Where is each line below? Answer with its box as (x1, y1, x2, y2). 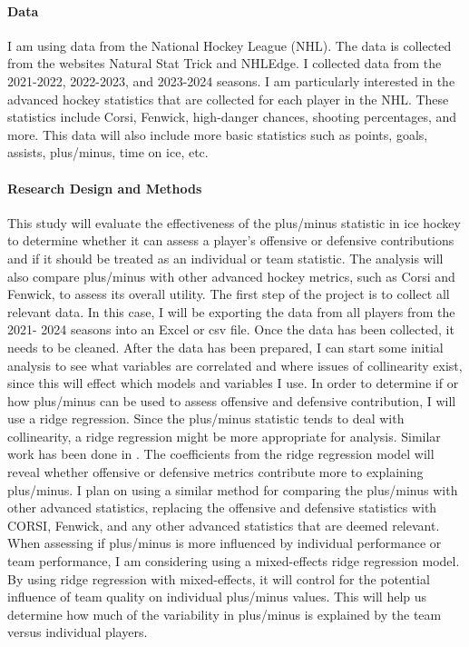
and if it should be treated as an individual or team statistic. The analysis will (7, 248, 444, 267)
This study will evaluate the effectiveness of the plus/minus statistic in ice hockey (7, 213, 461, 232)
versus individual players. (7, 622, 148, 642)
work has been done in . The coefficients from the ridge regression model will (7, 444, 435, 463)
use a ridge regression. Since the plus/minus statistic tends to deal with (7, 409, 405, 428)
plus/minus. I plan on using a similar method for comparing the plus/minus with (7, 480, 458, 499)
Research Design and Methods (7, 178, 202, 197)
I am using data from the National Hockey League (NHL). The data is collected (7, 35, 452, 55)
